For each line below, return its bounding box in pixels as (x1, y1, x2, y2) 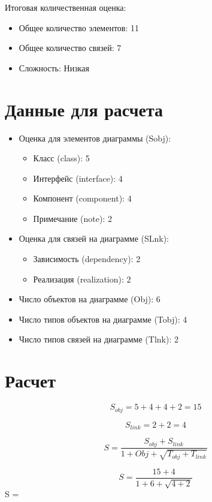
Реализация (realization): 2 (33, 272, 131, 285)
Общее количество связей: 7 (19, 41, 122, 54)
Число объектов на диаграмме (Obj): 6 (19, 293, 160, 305)
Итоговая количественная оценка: (5, 1, 126, 13)
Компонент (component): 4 (33, 192, 132, 205)
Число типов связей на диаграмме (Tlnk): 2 (19, 333, 178, 345)
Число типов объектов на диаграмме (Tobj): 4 (19, 312, 187, 325)
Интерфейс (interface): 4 (33, 172, 123, 184)
